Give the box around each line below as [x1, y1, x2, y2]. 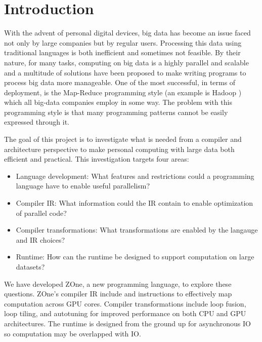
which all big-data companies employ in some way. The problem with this [4, 97, 232, 107]
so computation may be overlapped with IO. [4, 328, 141, 338]
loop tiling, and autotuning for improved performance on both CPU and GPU [4, 308, 246, 319]
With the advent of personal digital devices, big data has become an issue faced [4, 27, 251, 38]
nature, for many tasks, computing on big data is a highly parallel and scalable [4, 57, 249, 67]
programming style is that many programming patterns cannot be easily [4, 106, 228, 117]
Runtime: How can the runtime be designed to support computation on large [16, 251, 254, 262]
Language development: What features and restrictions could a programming [16, 170, 254, 181]
